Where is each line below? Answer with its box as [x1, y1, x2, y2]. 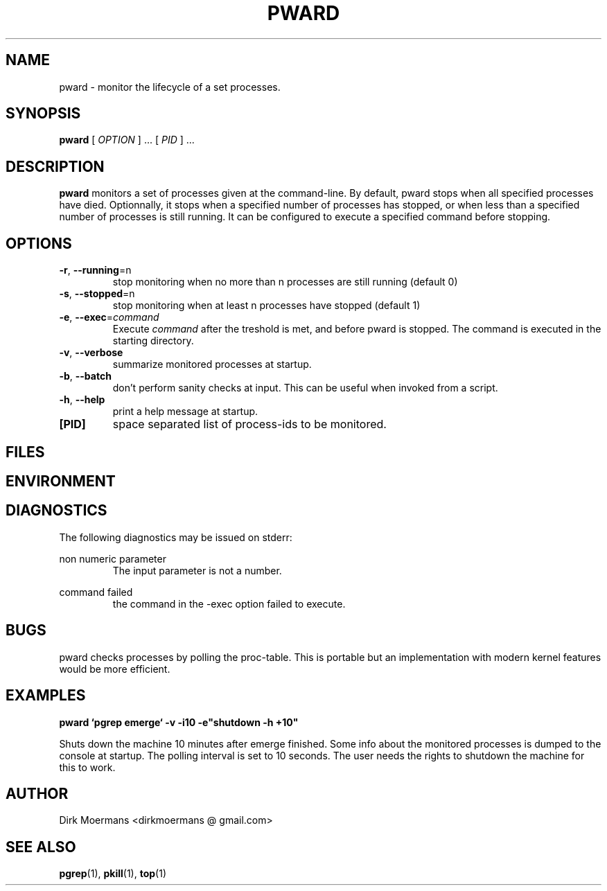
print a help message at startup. [112, 405, 258, 418]
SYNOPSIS [6, 105, 81, 123]
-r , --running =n [59, 264, 132, 276]
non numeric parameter [59, 552, 166, 565]
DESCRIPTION [6, 157, 105, 175]
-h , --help [59, 394, 105, 406]
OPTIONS [6, 234, 72, 252]
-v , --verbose [59, 346, 123, 359]
